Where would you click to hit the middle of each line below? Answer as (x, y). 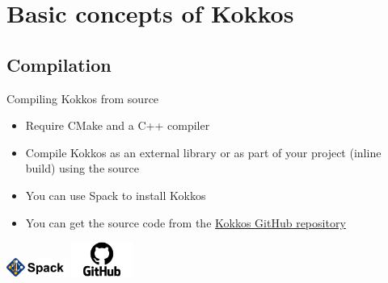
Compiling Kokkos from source (83, 98)
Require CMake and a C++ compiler (118, 125)
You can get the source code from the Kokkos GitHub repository (186, 222)
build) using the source (82, 168)
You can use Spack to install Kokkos (116, 195)
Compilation (59, 64)
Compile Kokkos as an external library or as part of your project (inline (203, 152)
